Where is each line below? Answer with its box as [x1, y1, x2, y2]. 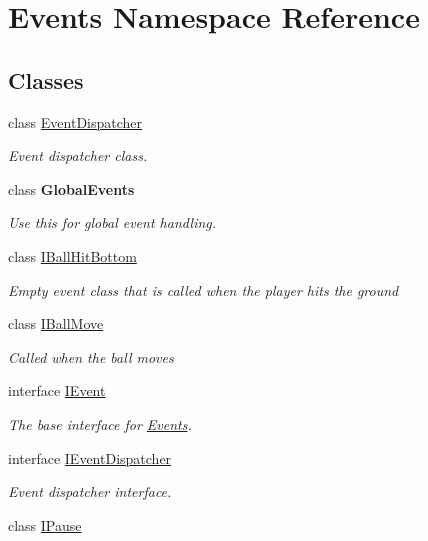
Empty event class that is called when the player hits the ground [8, 279, 399, 300]
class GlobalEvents [8, 178, 135, 199]
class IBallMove [8, 313, 104, 334]
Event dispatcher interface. [8, 481, 172, 502]
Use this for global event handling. [8, 212, 217, 233]
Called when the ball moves [8, 346, 174, 367]
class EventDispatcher [8, 111, 143, 132]
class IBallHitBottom [8, 245, 137, 266]
